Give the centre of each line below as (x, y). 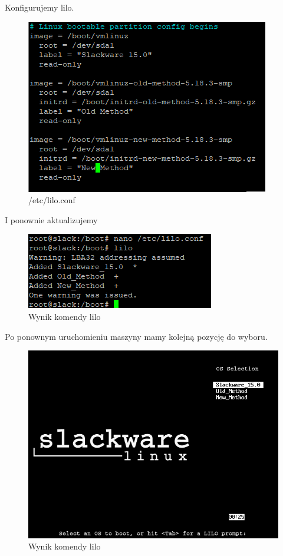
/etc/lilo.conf (52, 200)
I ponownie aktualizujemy (51, 219)
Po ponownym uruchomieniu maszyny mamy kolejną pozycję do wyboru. (136, 336)
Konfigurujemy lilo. (40, 7)
